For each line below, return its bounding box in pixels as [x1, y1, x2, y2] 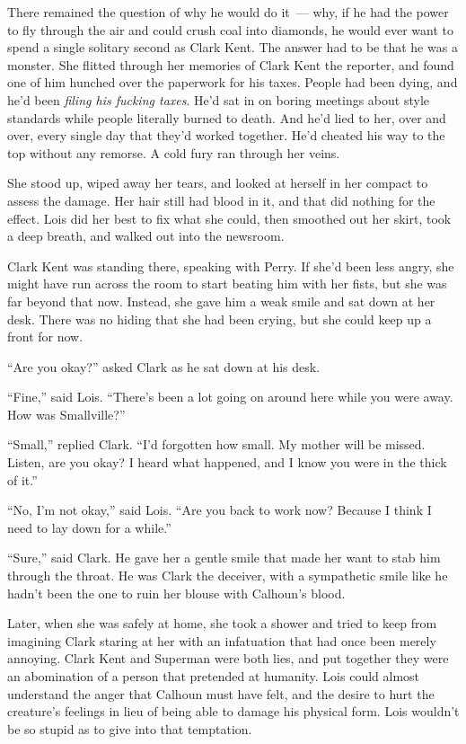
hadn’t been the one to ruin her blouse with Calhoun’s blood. [7, 583, 346, 602]
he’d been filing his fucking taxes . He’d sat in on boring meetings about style [7, 90, 430, 109]
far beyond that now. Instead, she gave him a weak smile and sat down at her [7, 291, 435, 310]
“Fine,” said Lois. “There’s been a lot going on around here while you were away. [7, 387, 453, 406]
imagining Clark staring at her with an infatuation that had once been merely [7, 631, 436, 650]
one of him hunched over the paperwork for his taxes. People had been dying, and [7, 73, 458, 92]
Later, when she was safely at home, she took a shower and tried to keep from [7, 614, 437, 633]
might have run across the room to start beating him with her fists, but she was [7, 274, 447, 293]
